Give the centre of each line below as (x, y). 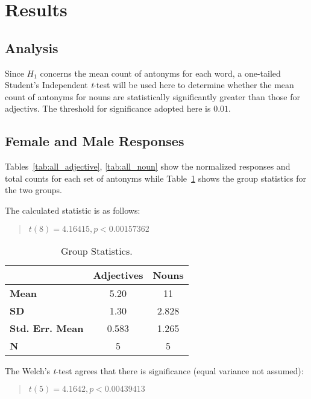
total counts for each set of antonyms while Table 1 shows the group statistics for (156, 178)
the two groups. (34, 190)
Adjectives (118, 275)
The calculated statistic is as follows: (73, 210)
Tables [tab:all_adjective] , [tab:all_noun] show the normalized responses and (148, 166)
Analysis (32, 47)
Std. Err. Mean (47, 328)
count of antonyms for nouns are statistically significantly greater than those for (152, 96)
